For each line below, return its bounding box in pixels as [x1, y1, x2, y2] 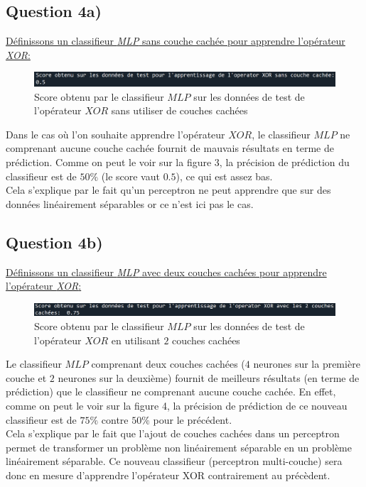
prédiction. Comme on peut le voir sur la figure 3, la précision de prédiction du [6, 155, 350, 170]
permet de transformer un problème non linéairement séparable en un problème [6, 439, 352, 454]
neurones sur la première [253, 356, 360, 371]
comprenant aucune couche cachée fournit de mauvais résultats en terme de [6, 141, 334, 155]
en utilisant [111, 332, 161, 347]
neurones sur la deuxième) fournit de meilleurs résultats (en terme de [58, 370, 360, 385]
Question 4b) [6, 231, 103, 253]
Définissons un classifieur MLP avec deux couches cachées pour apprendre [6, 264, 327, 279]
